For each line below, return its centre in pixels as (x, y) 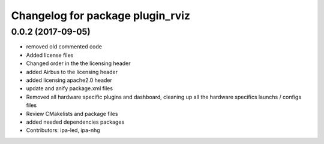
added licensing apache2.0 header (69, 80)
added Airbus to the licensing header (72, 72)
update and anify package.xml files (70, 88)
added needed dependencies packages (75, 122)
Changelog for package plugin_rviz (101, 16)
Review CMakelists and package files (72, 114)
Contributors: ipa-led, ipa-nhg (63, 130)
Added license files (50, 55)
